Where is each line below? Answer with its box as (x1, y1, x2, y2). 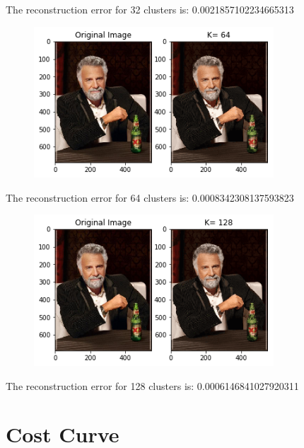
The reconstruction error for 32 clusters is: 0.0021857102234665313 (6, 2, 294, 16)
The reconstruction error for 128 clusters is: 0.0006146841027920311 (6, 378, 299, 393)
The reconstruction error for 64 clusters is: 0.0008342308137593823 (6, 190, 294, 205)
